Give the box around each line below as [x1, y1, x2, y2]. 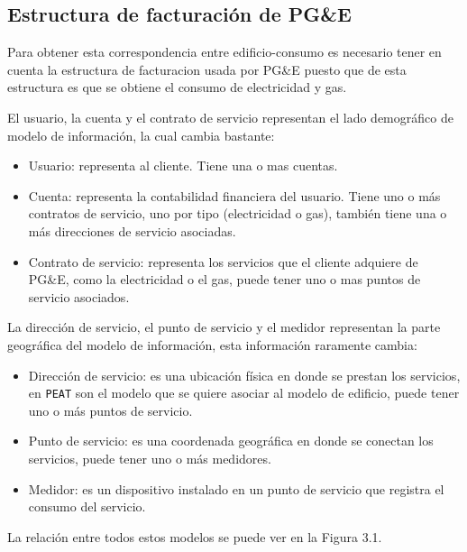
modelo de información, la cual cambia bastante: [7, 125, 275, 144]
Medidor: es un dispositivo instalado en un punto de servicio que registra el [28, 479, 444, 498]
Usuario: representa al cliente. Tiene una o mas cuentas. [28, 156, 338, 175]
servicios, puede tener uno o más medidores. [28, 448, 271, 467]
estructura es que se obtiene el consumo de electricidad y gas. [7, 78, 347, 97]
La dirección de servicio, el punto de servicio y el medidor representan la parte [7, 317, 441, 336]
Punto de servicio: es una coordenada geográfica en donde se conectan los [28, 431, 434, 450]
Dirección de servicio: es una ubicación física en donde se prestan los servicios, [28, 365, 461, 384]
